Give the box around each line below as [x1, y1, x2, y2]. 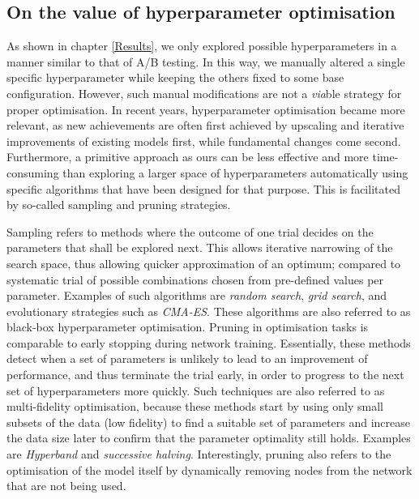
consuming [6, 164, 59, 181]
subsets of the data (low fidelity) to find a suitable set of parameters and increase [6, 413, 411, 430]
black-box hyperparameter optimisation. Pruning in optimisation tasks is [6, 318, 369, 335]
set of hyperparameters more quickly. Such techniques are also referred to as [6, 382, 385, 399]
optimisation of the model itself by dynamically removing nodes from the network [6, 461, 413, 478]
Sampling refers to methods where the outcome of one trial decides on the [6, 223, 374, 240]
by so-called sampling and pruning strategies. [6, 196, 231, 213]
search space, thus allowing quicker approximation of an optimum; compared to [6, 254, 401, 271]
